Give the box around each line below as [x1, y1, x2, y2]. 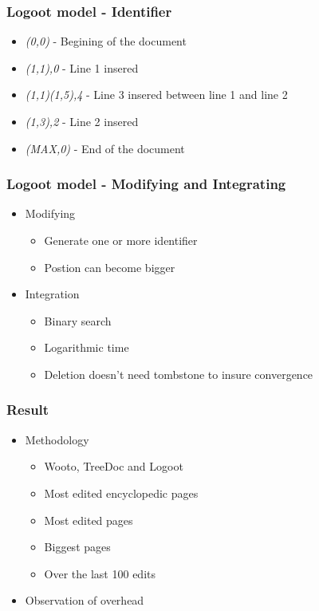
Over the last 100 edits [44, 565, 156, 581]
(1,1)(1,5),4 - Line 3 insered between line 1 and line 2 [25, 86, 288, 103]
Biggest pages [44, 538, 111, 555]
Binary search [44, 312, 112, 329]
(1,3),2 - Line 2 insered [25, 113, 139, 129]
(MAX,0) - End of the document [25, 140, 185, 156]
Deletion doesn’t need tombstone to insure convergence [44, 365, 313, 382]
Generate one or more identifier [44, 232, 198, 248]
